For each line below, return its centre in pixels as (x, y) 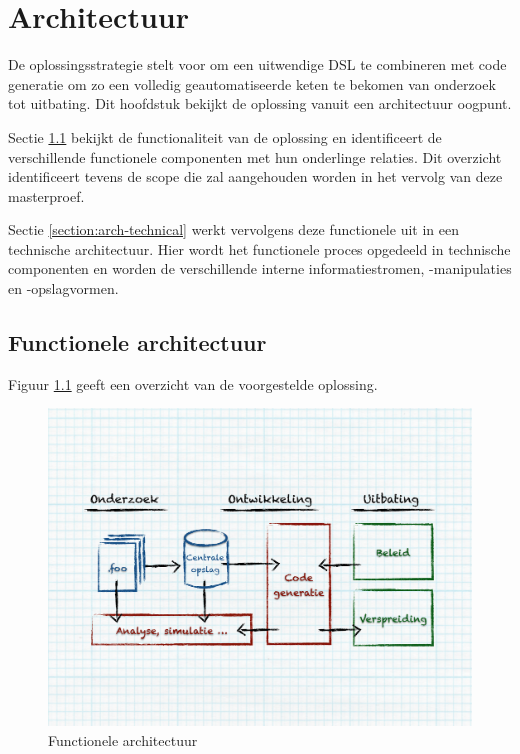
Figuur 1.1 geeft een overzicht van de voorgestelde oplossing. (193, 383)
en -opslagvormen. (63, 288)
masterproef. (46, 195)
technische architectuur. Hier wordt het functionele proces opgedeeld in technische (259, 248)
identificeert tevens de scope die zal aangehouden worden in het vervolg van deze (255, 176)
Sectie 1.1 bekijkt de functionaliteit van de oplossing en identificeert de (225, 136)
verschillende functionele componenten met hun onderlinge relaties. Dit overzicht (255, 156)
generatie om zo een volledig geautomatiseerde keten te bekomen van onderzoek (252, 83)
